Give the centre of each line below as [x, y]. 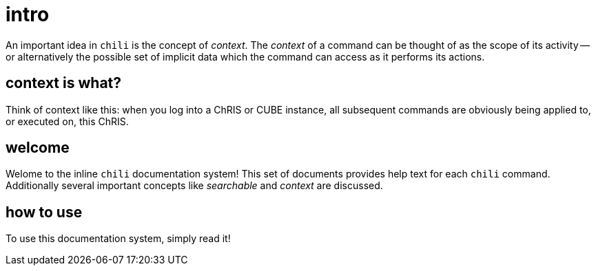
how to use [44, 212]
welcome [38, 148]
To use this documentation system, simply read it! [118, 239]
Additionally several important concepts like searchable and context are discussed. [194, 186]
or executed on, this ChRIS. [67, 121]
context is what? [64, 83]
